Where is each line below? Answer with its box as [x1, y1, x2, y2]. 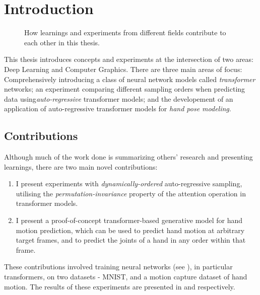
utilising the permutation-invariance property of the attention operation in [16, 188, 246, 198]
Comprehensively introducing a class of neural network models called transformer [4, 73, 255, 84]
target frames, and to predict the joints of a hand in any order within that [16, 235, 246, 245]
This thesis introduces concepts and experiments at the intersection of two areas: [4, 54, 253, 64]
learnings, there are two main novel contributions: [4, 161, 158, 172]
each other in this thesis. [24, 37, 100, 47]
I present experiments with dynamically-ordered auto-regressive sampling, [16, 178, 242, 189]
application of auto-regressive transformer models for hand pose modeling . [4, 103, 231, 114]
